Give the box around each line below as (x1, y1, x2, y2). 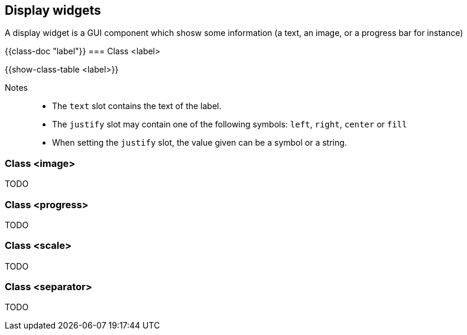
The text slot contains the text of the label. (52, 101, 222, 111)
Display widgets (5, 3, 101, 18)
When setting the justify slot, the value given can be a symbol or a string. (52, 137, 347, 148)
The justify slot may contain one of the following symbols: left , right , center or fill (52, 119, 407, 130)
